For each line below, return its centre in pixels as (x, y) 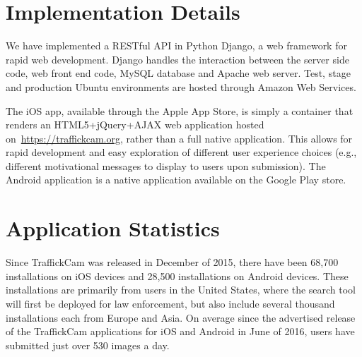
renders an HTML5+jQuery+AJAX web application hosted (135, 125)
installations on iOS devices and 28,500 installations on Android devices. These (177, 276)
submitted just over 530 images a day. (88, 345)
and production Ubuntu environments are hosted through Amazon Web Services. (181, 86)
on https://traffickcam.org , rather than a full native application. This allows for (179, 138)
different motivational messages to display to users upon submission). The (166, 165)
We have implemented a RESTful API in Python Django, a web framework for (176, 46)
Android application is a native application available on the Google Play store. (176, 180)
